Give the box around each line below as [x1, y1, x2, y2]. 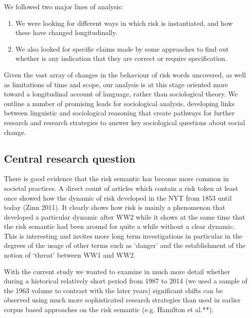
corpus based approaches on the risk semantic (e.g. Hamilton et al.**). [4, 304, 214, 315]
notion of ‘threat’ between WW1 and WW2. [4, 250, 136, 260]
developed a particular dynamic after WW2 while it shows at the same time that [4, 211, 245, 222]
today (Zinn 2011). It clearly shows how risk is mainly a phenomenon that [4, 202, 225, 212]
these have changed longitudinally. [15, 27, 118, 37]
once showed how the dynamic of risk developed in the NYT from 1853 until [4, 192, 232, 203]
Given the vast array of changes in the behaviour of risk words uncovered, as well [4, 69, 246, 79]
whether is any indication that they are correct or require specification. [15, 53, 227, 63]
